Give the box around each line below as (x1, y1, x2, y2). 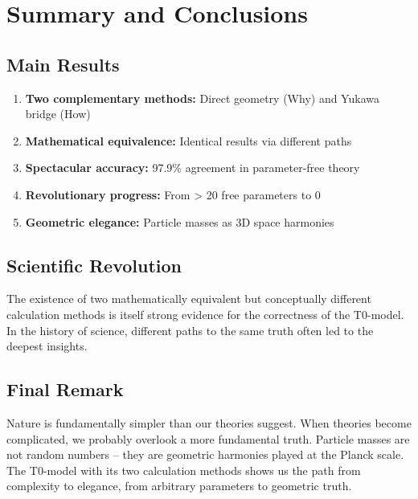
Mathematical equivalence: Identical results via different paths (25, 132, 352, 149)
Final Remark (6, 377, 124, 402)
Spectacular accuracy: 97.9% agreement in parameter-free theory (25, 159, 360, 176)
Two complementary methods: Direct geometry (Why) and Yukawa (25, 89, 379, 106)
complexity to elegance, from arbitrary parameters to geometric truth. (6, 477, 352, 494)
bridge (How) (25, 105, 91, 122)
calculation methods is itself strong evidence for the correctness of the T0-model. (6, 305, 404, 322)
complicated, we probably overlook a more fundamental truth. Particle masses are (6, 430, 410, 447)
